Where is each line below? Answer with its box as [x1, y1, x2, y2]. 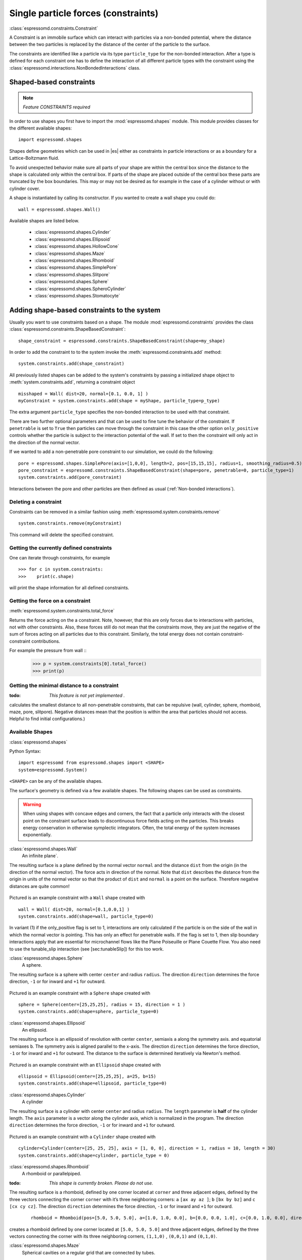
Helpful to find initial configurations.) [9, 716, 86, 722]
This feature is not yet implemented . [49, 692, 125, 699]
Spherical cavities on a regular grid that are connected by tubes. [22, 1249, 156, 1255]
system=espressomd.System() [18, 767, 88, 773]
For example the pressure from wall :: [9, 648, 87, 654]
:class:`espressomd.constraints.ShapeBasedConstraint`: [9, 326, 126, 332]
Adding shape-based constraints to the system [9, 305, 161, 314]
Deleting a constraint [9, 498, 62, 505]
